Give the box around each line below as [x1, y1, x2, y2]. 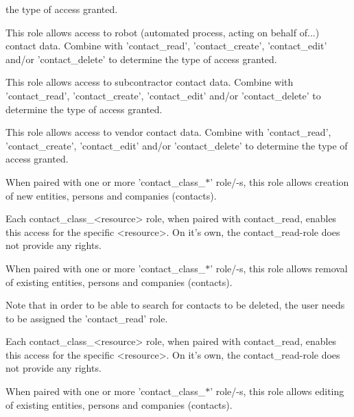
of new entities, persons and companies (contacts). [5, 188, 217, 202]
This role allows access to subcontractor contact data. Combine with [5, 75, 294, 89]
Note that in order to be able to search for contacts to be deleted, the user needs [5, 298, 345, 312]
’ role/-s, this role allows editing [210, 384, 344, 398]
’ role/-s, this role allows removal [210, 261, 348, 275]
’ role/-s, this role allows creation [210, 174, 349, 189]
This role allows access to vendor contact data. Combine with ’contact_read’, [5, 125, 331, 139]
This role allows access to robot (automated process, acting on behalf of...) [5, 25, 320, 39]
